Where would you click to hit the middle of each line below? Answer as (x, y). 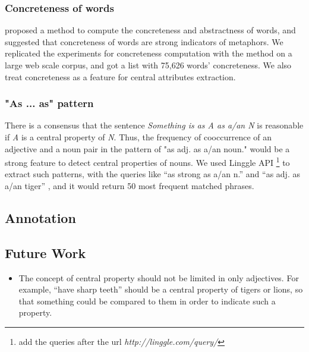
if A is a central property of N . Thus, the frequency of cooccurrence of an (138, 137)
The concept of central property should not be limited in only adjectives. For (159, 277)
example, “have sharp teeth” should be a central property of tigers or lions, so (161, 289)
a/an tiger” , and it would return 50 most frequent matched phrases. (130, 186)
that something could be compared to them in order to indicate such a (147, 301)
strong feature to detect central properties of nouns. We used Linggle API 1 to (147, 161)
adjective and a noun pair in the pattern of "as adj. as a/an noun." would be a (147, 148)
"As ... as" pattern (49, 103)
